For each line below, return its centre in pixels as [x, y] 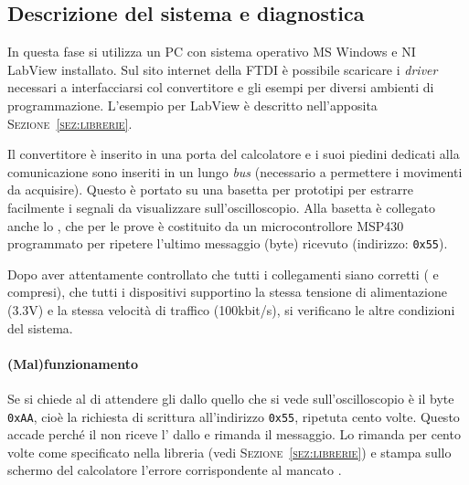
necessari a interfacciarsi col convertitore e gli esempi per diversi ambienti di [221, 87]
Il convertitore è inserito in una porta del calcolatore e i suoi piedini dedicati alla [234, 154]
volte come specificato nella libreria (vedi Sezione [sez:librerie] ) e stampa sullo [229, 452]
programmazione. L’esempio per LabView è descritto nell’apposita [192, 105]
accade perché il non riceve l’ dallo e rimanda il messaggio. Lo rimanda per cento [234, 434]
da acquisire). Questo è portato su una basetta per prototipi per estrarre [211, 190]
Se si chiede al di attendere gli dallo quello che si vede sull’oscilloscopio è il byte [231, 398]
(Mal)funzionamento [73, 363]
